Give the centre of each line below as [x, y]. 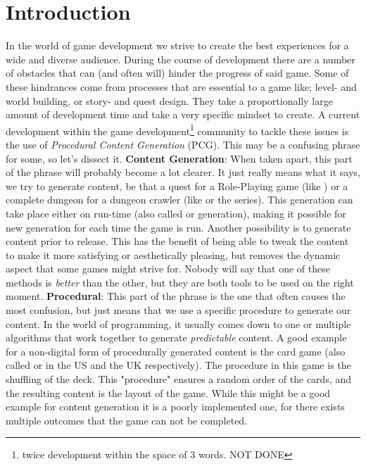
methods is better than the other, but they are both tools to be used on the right [180, 282]
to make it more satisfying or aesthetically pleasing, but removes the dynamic [173, 254]
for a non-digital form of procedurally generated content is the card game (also [176, 351]
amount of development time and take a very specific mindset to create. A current [183, 114]
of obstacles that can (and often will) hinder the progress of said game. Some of [177, 73]
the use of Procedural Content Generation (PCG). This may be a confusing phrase [183, 144]
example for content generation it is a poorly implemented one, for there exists [175, 407]
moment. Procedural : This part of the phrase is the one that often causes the [176, 296]
